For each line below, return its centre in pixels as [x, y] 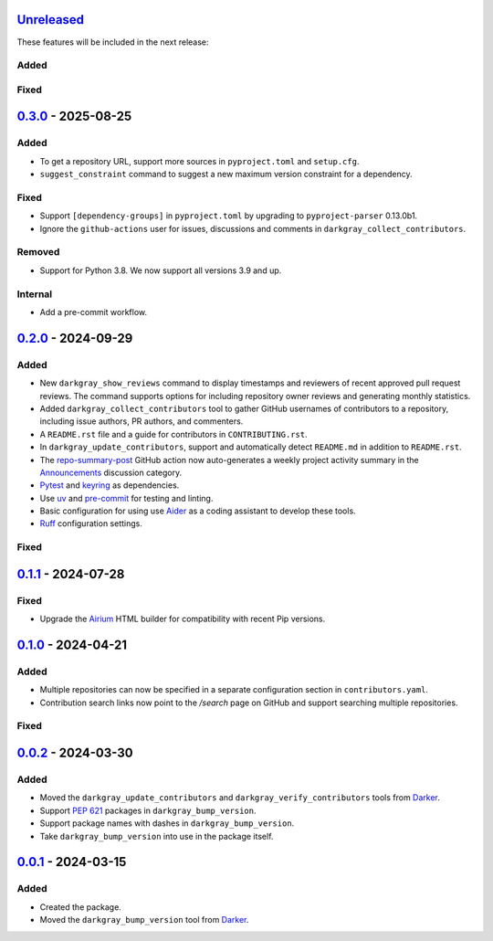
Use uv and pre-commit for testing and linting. [126, 498]
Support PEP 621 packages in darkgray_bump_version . [148, 810]
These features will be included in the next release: [113, 42]
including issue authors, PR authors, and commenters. [142, 421]
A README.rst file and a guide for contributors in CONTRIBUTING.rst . [173, 434]
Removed [38, 252]
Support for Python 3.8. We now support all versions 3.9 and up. [161, 270]
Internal [35, 294]
